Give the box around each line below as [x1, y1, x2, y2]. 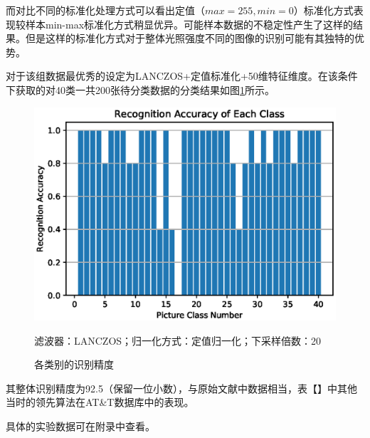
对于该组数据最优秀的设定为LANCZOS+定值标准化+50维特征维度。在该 [6, 68, 338, 83]
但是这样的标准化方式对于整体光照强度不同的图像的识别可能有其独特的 [25, 31, 354, 46]
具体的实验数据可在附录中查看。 [6, 418, 155, 433]
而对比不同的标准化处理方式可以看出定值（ [6, 3, 205, 17]
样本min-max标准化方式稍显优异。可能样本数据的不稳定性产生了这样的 [25, 16, 354, 31]
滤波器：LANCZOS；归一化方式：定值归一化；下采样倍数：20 [34, 333, 322, 348]
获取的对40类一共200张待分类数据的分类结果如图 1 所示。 [15, 82, 275, 97]
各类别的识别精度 [34, 357, 114, 372]
